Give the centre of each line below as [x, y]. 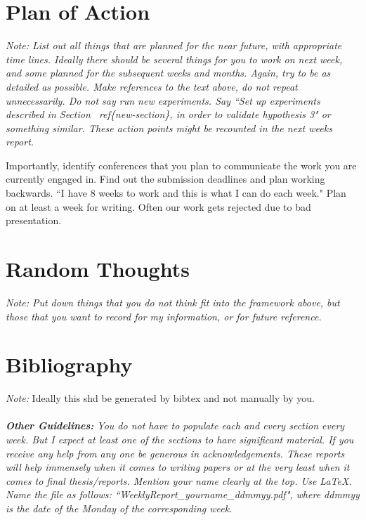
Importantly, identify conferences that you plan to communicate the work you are [181, 165]
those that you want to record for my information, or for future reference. [164, 316]
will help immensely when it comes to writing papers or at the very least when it [178, 467]
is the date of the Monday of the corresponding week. [119, 508]
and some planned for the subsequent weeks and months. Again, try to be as [168, 73]
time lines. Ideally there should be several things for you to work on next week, [174, 59]
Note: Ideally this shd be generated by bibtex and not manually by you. [160, 398]
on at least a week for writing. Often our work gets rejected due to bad [158, 206]
